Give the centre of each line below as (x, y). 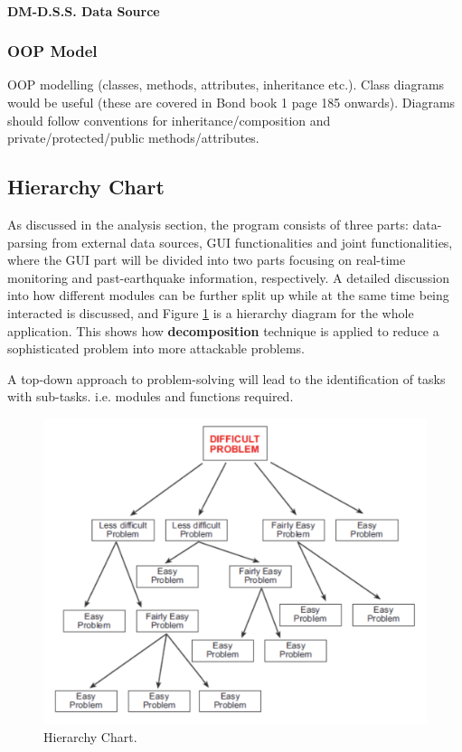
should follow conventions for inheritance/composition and (169, 120)
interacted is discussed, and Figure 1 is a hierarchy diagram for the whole (211, 312)
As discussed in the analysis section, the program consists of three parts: (208, 224)
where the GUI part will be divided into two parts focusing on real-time (207, 260)
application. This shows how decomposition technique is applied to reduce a (223, 330)
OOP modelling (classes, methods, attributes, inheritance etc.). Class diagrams (226, 85)
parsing (28, 242)
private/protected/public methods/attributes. (133, 138)
